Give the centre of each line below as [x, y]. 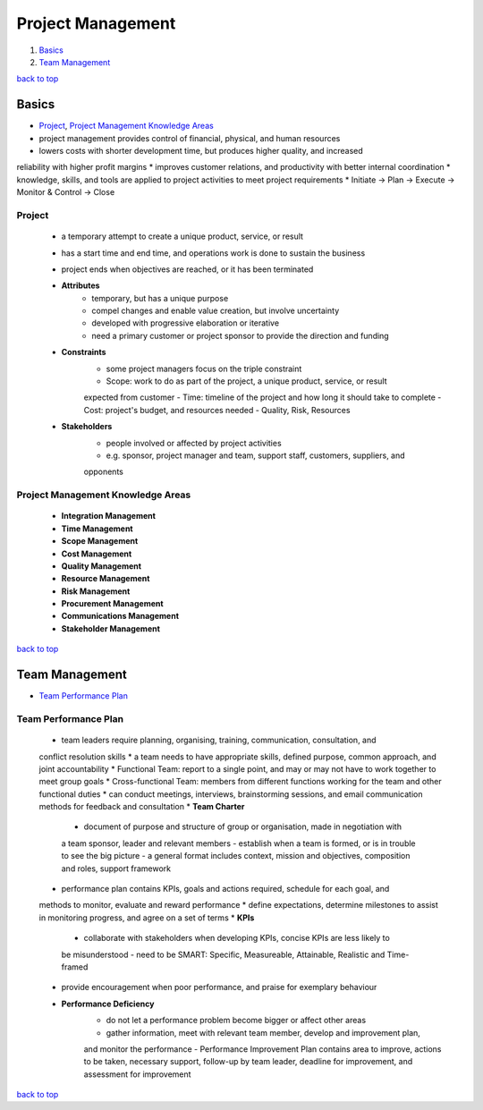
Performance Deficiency [108, 1004]
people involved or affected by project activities [194, 443]
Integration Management [109, 516]
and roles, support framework [116, 869]
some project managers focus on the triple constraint [204, 369]
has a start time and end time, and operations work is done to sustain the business [213, 253]
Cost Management [97, 554]
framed [75, 967]
